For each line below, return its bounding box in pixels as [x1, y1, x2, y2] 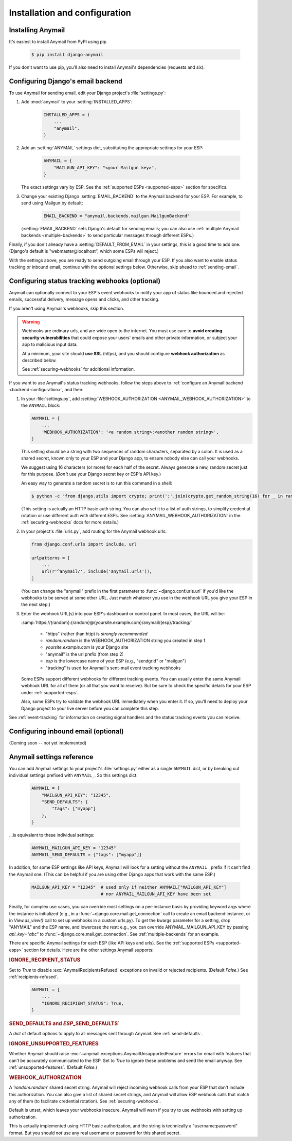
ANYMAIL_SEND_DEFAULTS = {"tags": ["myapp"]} [31, 852, 142, 858]
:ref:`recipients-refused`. [9, 974, 58, 980]
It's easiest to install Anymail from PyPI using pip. [9, 39, 108, 45]
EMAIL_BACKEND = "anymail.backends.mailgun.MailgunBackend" [43, 213, 190, 219]
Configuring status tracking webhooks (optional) [9, 277, 161, 285]
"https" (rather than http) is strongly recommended [45, 631, 148, 637]
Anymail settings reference [9, 753, 93, 761]
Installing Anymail [9, 26, 65, 34]
